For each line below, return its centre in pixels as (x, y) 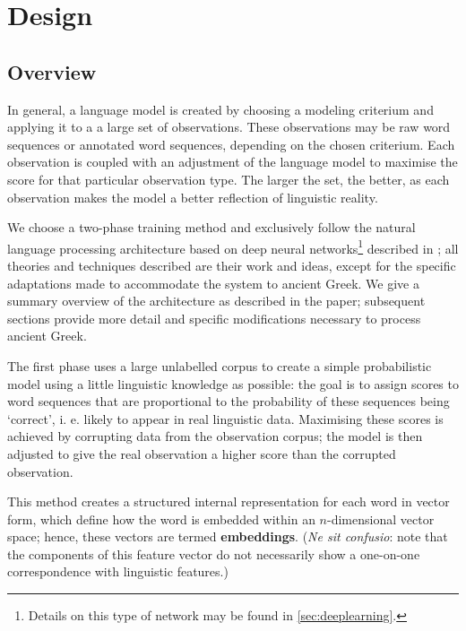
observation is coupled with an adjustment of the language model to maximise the (233, 162)
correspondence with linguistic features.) (118, 571)
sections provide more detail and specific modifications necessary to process (214, 318)
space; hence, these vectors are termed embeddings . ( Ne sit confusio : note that (228, 536)
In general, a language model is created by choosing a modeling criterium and (220, 109)
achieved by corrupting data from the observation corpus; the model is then (215, 436)
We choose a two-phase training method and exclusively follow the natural (211, 227)
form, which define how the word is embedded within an (161, 519)
